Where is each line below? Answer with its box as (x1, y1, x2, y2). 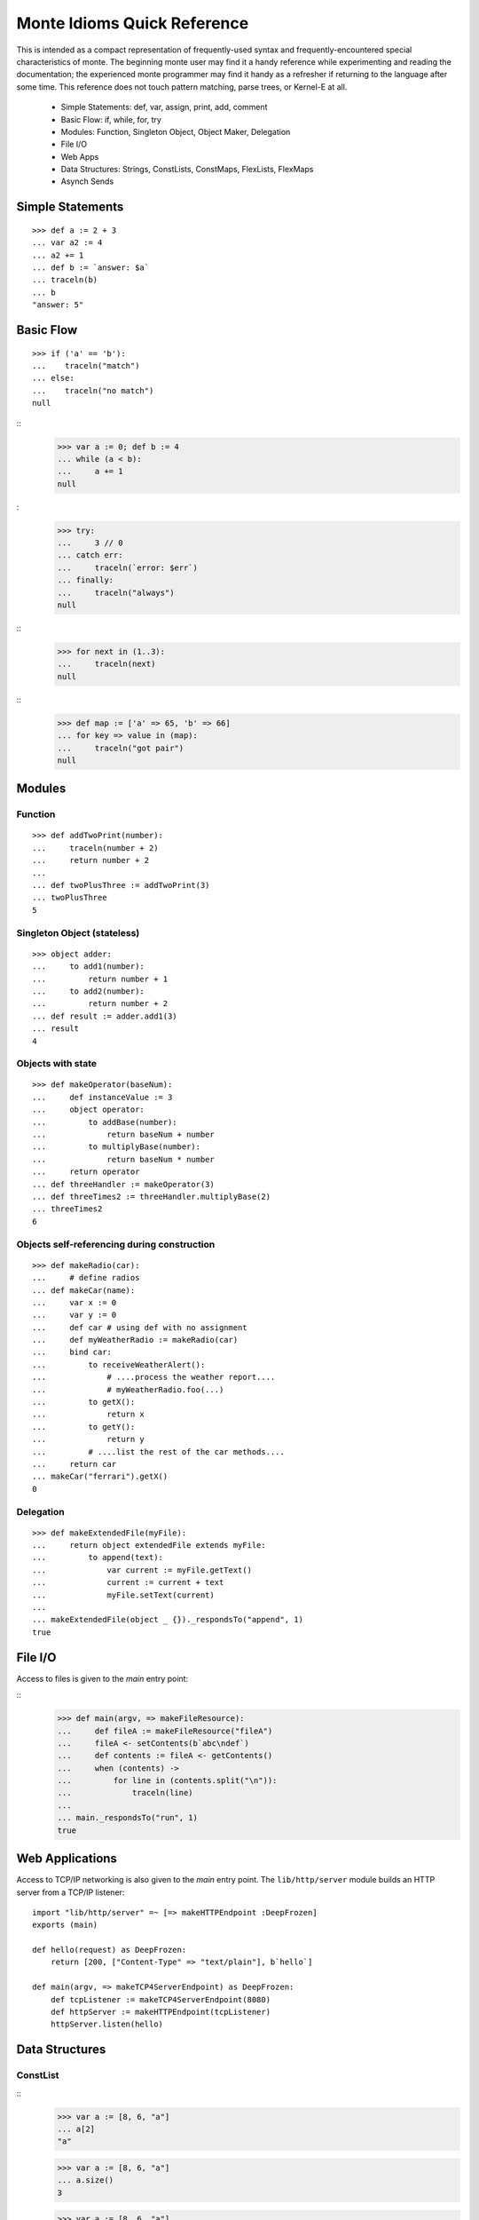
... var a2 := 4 (32, 238, 103, 248)
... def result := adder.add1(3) (32, 1011, 177, 1021)
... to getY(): (32, 1422, 136, 1431)
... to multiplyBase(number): (32, 1142, 201, 1152)
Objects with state (16, 1058, 98, 1070)
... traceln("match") (32, 361, 140, 370)
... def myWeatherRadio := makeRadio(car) (32, 1335, 239, 1345)
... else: (32, 373, 75, 384)
